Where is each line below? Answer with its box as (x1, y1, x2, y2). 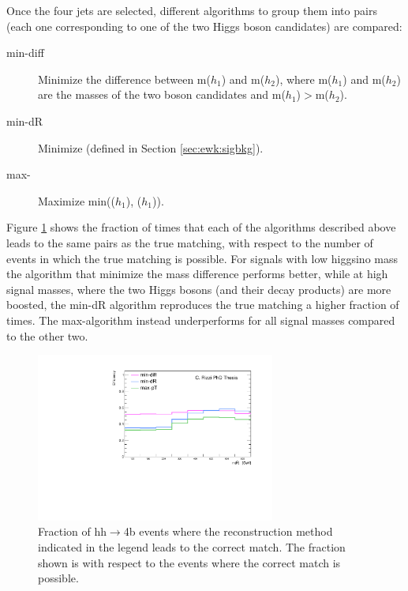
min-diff (6, 44, 44, 61)
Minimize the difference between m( (38, 70, 211, 87)
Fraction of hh (38, 523, 107, 540)
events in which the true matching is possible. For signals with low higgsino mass (6, 250, 398, 266)
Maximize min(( (38, 192, 115, 209)
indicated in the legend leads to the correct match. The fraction (38, 539, 346, 555)
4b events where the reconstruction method (123, 523, 333, 540)
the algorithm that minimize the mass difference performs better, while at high (6, 265, 388, 282)
